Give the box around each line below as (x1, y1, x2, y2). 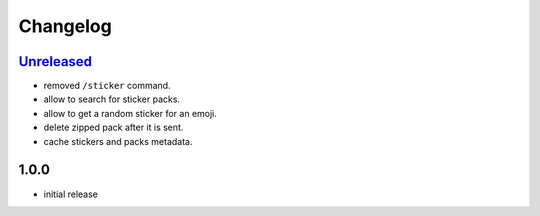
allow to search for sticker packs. (43, 93, 180, 105)
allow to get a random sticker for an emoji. (43, 107, 217, 119)
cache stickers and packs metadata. (43, 135, 193, 147)
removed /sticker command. (43, 80, 171, 92)
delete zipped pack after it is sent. (43, 121, 184, 134)
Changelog (18, 15, 112, 37)
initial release (43, 188, 99, 200)
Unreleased (18, 53, 93, 70)
